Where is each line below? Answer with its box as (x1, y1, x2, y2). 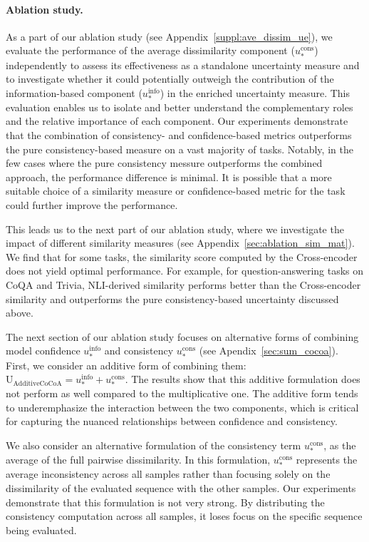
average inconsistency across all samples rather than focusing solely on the (6, 466, 331, 481)
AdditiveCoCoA (13, 379, 62, 387)
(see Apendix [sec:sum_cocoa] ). (199, 343, 338, 358)
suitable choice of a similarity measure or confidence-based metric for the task (6, 183, 345, 198)
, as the (323, 438, 356, 453)
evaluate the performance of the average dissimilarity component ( (6, 43, 295, 58)
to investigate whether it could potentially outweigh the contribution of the (6, 71, 334, 86)
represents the (296, 452, 358, 467)
